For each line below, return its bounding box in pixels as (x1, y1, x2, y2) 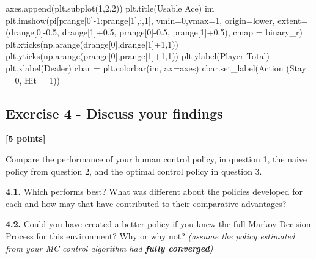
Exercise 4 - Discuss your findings (6, 103, 223, 122)
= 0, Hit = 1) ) (6, 73, 61, 86)
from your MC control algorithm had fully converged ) (6, 241, 213, 254)
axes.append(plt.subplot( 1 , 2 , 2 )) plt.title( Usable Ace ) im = (6, 2, 224, 14)
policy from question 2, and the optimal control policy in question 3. (6, 164, 262, 177)
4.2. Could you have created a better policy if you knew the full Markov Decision (6, 217, 311, 230)
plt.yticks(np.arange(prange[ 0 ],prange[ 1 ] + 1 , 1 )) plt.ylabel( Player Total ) (6, 49, 270, 62)
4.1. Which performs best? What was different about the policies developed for (6, 185, 303, 198)
